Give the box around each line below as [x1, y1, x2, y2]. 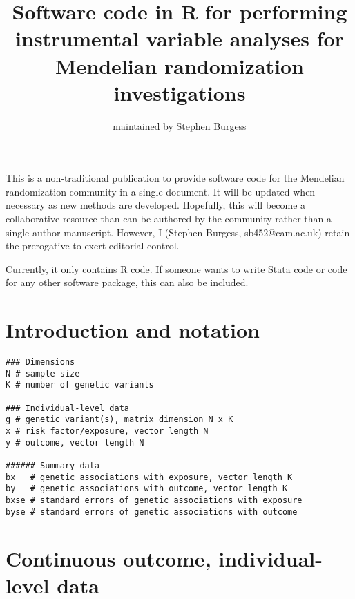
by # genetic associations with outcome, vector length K [6, 484, 288, 494]
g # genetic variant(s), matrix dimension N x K [6, 415, 233, 425]
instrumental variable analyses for [15, 24, 344, 53]
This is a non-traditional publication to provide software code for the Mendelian [6, 171, 345, 185]
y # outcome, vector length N [6, 437, 144, 448]
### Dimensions [6, 357, 75, 368]
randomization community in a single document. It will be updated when [6, 184, 316, 198]
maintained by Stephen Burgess [113, 118, 247, 133]
